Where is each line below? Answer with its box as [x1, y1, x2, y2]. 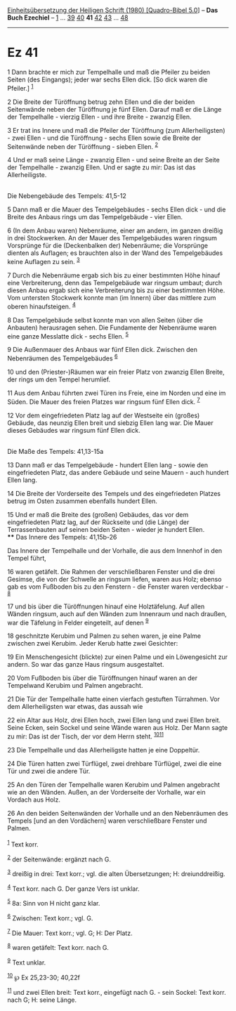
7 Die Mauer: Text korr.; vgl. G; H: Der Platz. [7, 927, 133, 937]
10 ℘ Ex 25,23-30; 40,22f [7, 972, 81, 981]
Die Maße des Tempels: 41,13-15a [7, 447, 104, 455]
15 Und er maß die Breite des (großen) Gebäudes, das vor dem [7, 510, 189, 518]
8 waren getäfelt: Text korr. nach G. [7, 942, 109, 952]
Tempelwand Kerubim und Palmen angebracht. [7, 681, 143, 690]
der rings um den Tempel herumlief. [7, 375, 111, 384]
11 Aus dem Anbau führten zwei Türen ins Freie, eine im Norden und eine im [7, 389, 226, 397]
